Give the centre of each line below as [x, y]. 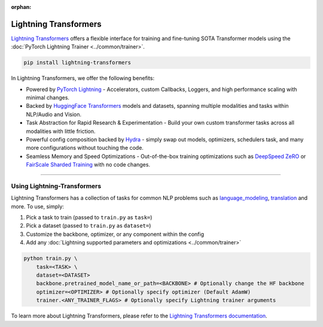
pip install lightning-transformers [77, 63]
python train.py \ [51, 258]
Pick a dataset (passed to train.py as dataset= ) [89, 226]
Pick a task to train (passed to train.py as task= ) [89, 217]
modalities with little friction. [61, 131]
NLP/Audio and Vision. [54, 114]
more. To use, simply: [37, 206]
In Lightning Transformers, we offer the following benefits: [83, 78]
